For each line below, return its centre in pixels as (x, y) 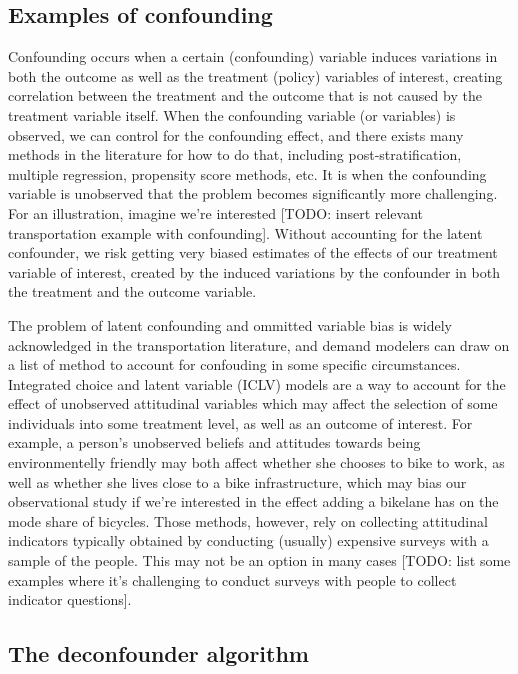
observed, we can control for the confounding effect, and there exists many (236, 134)
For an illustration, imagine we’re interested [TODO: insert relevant (216, 212)
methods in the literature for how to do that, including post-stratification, (235, 154)
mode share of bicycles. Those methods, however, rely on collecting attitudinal (248, 520)
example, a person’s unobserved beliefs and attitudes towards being (214, 442)
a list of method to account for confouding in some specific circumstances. (234, 364)
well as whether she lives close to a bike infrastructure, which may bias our (237, 481)
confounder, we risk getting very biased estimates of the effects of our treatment (253, 252)
